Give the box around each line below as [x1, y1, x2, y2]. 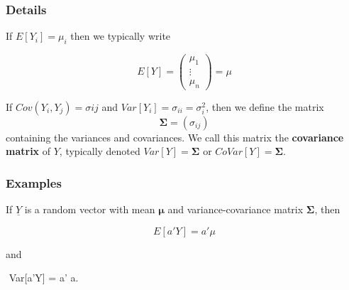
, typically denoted [59, 144, 140, 159]
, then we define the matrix [206, 99, 324, 114]
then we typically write [70, 28, 171, 43]
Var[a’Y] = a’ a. [9, 270, 79, 285]
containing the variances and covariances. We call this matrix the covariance [6, 129, 344, 144]
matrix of [6, 144, 51, 159]
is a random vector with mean [24, 202, 155, 217]
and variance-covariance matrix [167, 202, 304, 217]
